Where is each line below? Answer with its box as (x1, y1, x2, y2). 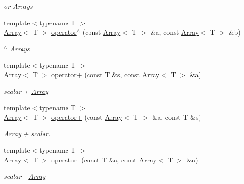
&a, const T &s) (152, 112, 201, 122)
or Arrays (4, 1, 33, 11)
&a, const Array (150, 27, 199, 37)
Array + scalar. (4, 128, 51, 138)
